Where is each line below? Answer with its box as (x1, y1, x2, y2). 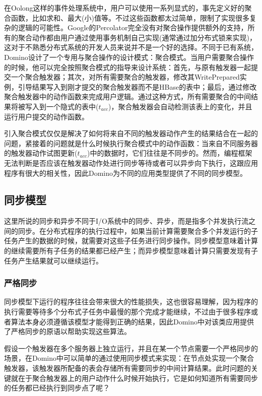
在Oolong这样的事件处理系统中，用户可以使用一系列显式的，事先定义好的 (4, 3, 245, 13)
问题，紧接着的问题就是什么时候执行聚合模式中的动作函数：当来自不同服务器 (4, 138, 258, 148)
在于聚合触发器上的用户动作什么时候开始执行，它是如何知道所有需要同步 (18, 372, 258, 383)
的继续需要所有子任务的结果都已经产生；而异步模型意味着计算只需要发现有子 (4, 245, 258, 256)
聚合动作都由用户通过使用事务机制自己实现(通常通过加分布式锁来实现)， (18, 32, 256, 42)
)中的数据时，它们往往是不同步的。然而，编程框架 (87, 148, 252, 158)
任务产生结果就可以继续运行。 (4, 255, 103, 266)
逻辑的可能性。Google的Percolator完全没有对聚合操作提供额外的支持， (18, 22, 248, 33)
